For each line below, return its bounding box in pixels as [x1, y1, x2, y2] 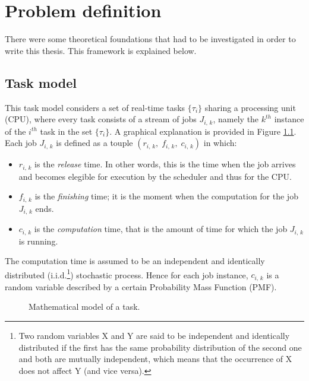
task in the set [40, 125, 93, 137]
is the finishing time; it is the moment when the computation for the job [34, 190, 298, 202]
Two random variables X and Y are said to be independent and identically [18, 329, 290, 342]
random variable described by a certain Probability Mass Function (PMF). [5, 280, 277, 293]
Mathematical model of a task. [29, 300, 140, 313]
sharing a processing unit [204, 101, 296, 113]
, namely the [213, 113, 259, 125]
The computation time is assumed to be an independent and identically [5, 255, 265, 267]
